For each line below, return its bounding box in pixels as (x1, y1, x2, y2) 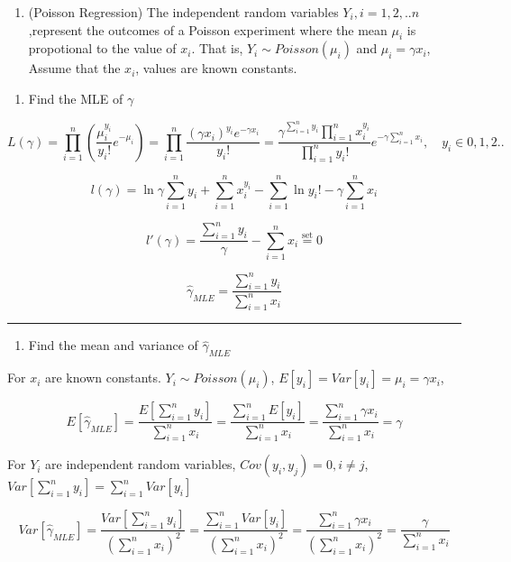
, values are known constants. (135, 59, 297, 78)
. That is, (191, 39, 243, 58)
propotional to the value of (28, 39, 177, 58)
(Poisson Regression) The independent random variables (28, 3, 339, 21)
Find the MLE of (28, 88, 123, 107)
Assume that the (28, 59, 121, 78)
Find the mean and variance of (28, 336, 198, 355)
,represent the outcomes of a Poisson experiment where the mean (28, 20, 388, 39)
